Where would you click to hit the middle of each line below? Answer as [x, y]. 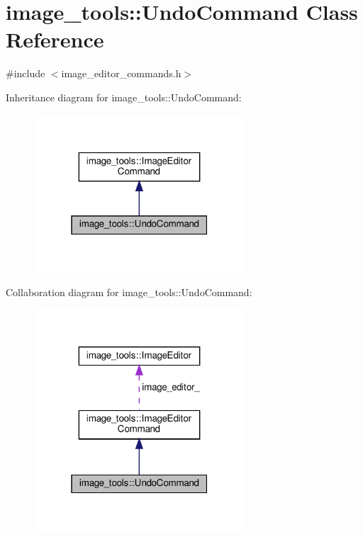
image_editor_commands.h [121, 73]
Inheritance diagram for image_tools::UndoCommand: [124, 97]
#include [26, 73]
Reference [55, 39]
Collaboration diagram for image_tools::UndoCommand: [129, 292]
